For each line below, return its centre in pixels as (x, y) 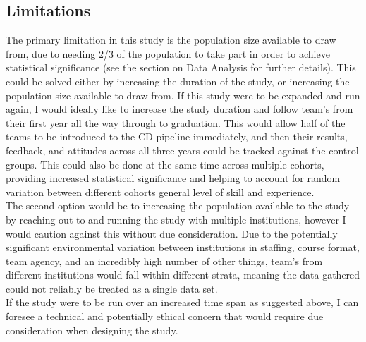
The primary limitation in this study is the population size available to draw (171, 40)
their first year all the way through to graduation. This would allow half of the (176, 122)
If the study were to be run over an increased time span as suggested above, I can (182, 302)
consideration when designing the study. (92, 330)
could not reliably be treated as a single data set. (112, 288)
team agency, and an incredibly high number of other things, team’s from (164, 261)
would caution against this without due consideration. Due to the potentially (172, 233)
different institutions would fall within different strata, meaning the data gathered (183, 275)
